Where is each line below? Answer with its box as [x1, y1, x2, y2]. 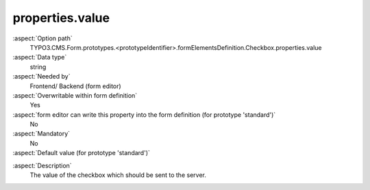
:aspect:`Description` [12, 161, 72, 169]
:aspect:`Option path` [12, 34, 73, 42]
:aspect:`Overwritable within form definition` [12, 91, 138, 99]
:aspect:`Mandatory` [12, 130, 71, 138]
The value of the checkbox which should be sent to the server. [29, 171, 207, 179]
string [29, 62, 47, 71]
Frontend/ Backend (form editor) [29, 82, 121, 90]
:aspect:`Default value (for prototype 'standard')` [12, 149, 151, 157]
